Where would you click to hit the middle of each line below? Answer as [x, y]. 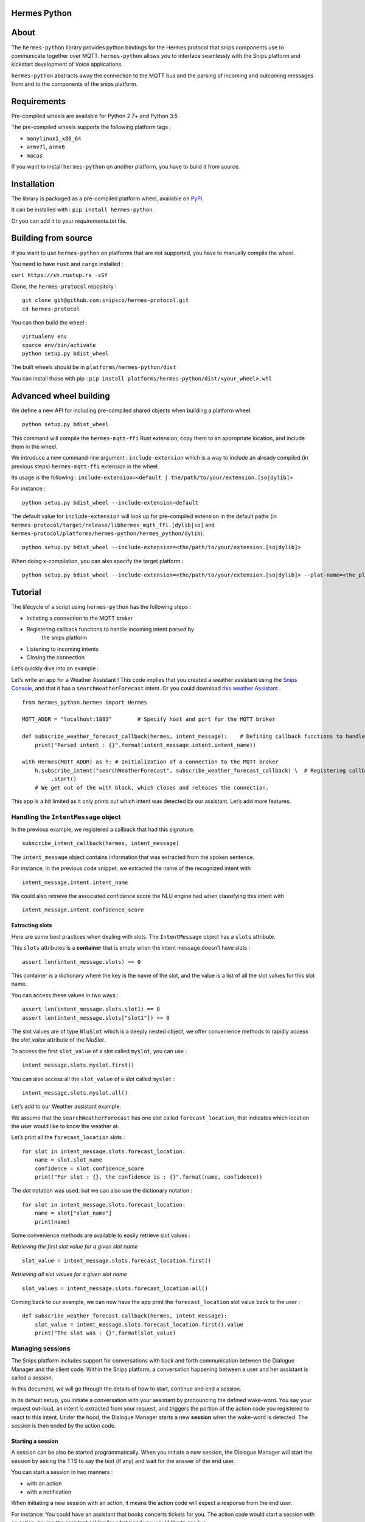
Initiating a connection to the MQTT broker [80, 618]
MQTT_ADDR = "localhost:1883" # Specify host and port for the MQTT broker [149, 719]
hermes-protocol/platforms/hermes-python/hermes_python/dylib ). [108, 533]
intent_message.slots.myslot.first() [78, 1065]
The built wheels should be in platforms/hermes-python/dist [94, 367]
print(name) [52, 1222]
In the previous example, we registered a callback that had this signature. [103, 829]
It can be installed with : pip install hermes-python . [83, 209]
